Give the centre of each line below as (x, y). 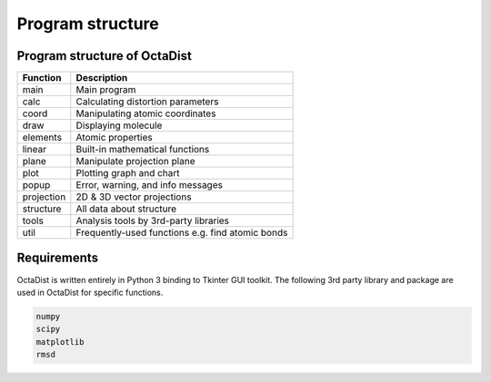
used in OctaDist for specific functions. (90, 292)
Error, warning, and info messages (149, 185)
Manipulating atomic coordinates (146, 113)
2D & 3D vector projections (134, 197)
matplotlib (60, 342)
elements (42, 138)
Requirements (58, 258)
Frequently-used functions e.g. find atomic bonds (182, 233)
